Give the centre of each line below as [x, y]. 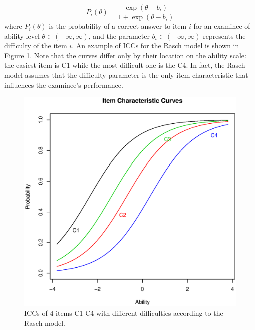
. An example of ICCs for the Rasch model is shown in [156, 45]
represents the [224, 35]
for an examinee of [222, 26]
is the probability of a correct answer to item [118, 26]
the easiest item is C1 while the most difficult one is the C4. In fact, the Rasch [125, 65]
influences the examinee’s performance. [64, 85]
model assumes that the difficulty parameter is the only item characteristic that [126, 75]
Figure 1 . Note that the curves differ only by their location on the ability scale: [125, 55]
